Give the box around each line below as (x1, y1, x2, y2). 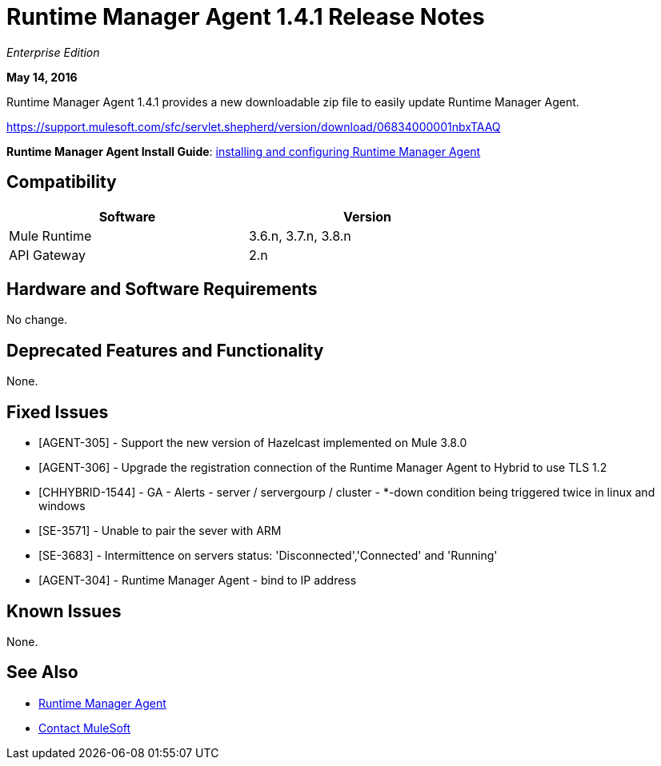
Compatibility (6, 172, 117, 193)
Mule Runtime (9, 227, 92, 244)
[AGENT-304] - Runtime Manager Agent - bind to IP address (38, 573, 357, 588)
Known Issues (6, 600, 122, 621)
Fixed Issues (6, 401, 109, 422)
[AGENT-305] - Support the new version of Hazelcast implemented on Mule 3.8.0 (38, 436, 467, 450)
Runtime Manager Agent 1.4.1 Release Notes (6, 3, 485, 30)
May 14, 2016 (6, 70, 78, 84)
